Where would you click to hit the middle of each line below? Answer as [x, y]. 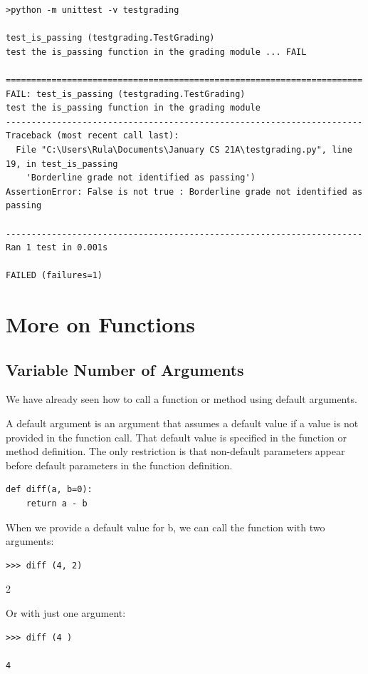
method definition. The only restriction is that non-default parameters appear [175, 451]
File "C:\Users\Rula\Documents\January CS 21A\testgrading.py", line [184, 149]
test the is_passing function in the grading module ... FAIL [156, 52]
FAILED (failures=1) [54, 276]
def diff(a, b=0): [49, 490]
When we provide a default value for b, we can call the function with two [165, 527]
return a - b [57, 504]
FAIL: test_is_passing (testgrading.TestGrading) [126, 94]
